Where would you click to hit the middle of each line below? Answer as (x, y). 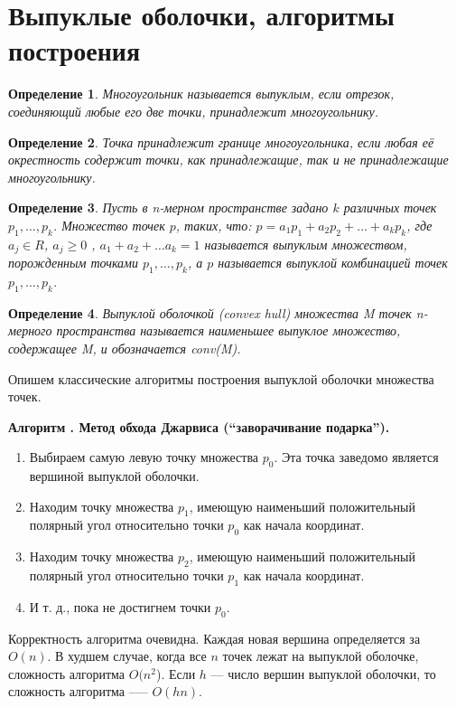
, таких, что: (214, 225)
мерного (30, 330)
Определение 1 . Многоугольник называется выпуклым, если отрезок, (201, 94)
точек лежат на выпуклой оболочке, (321, 656)
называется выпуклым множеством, (306, 244)
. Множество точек (109, 225)
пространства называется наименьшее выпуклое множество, (228, 330)
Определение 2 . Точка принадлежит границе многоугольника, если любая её (221, 141)
